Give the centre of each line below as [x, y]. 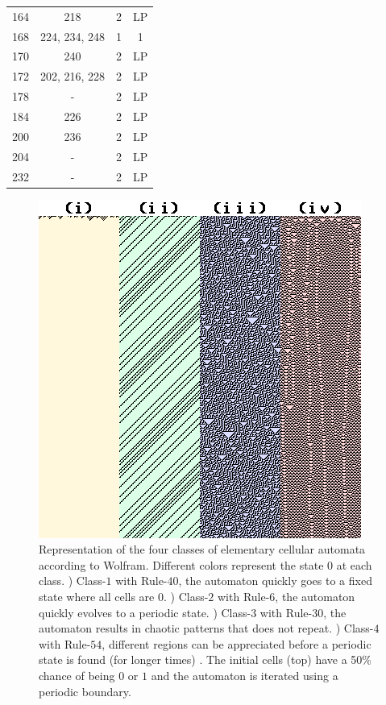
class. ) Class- [73, 581]
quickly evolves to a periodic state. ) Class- [145, 612]
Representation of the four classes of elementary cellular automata [202, 549]
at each [354, 564]
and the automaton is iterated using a [245, 675]
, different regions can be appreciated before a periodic [237, 643]
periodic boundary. [85, 691]
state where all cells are [97, 596]
